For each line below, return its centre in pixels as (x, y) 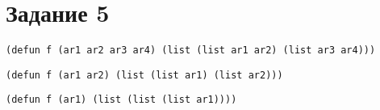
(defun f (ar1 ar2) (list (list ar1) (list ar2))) (144, 75)
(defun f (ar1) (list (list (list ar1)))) (121, 100)
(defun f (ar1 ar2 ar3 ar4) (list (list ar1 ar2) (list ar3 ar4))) (191, 51)
